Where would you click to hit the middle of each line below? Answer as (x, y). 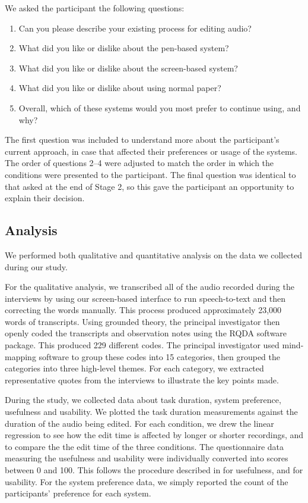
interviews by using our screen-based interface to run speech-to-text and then (145, 298)
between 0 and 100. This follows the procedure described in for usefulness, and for (154, 470)
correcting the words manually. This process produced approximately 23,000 (143, 310)
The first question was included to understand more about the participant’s (142, 140)
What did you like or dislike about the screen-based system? (128, 68)
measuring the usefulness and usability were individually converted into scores (147, 458)
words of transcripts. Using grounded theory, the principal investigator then (142, 321)
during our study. (36, 266)
